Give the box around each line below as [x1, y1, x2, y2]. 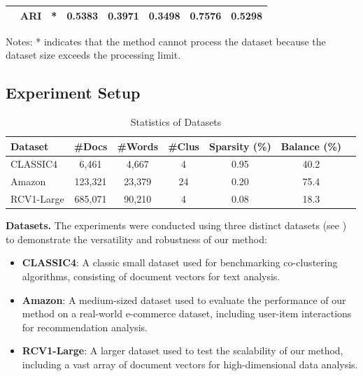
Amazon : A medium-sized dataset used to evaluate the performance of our [22, 292, 346, 307]
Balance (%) [280, 138, 342, 153]
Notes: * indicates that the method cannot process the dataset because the [6, 34, 326, 48]
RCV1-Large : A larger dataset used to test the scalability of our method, [22, 343, 343, 358]
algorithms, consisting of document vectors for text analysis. [22, 268, 280, 283]
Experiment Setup [6, 82, 141, 103]
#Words [117, 138, 159, 153]
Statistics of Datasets [130, 114, 222, 129]
